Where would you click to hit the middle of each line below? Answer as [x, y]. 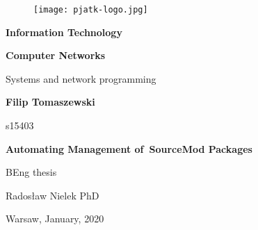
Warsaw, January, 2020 [55, 219]
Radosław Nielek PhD [53, 195]
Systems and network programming [81, 78]
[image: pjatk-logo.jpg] [91, 10]
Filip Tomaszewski [50, 102]
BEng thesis [31, 172]
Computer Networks [56, 55]
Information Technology [64, 32]
